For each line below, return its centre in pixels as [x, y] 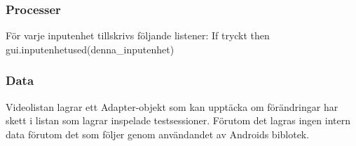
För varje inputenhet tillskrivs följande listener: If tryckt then [138, 35]
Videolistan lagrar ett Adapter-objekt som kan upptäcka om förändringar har [172, 106]
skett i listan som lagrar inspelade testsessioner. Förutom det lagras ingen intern [178, 120]
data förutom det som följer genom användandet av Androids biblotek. [158, 134]
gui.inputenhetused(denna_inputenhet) [90, 49]
